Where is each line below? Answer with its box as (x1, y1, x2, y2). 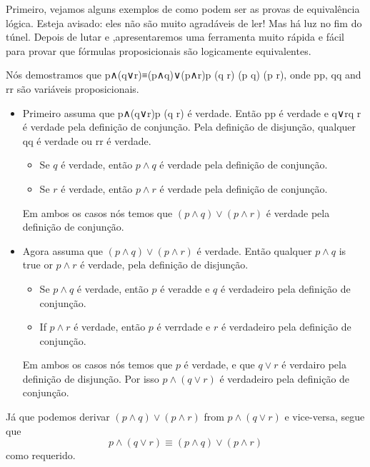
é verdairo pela (281, 357, 346, 372)
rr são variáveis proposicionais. (6, 81, 139, 96)
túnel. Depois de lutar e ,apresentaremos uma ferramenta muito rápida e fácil (6, 29, 344, 44)
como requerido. (6, 448, 76, 463)
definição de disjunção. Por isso (22, 371, 159, 386)
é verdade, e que (184, 357, 255, 372)
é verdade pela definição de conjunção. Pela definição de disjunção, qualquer (22, 119, 356, 134)
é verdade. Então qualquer (196, 243, 312, 258)
